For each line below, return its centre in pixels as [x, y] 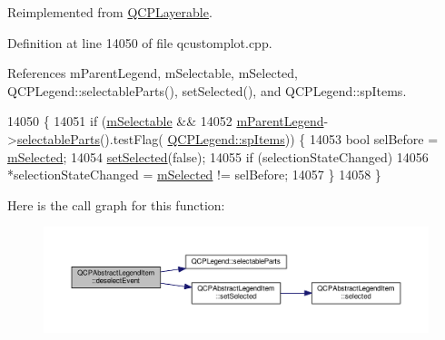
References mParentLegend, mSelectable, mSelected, [153, 73]
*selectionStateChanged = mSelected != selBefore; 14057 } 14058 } [194, 175]
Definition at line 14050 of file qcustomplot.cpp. [140, 42]
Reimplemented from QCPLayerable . [110, 12]
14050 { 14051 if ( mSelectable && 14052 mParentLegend [166, 121]
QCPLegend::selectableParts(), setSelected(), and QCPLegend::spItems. [207, 90]
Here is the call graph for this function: [116, 204]
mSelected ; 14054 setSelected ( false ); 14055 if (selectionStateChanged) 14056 [218, 156]
